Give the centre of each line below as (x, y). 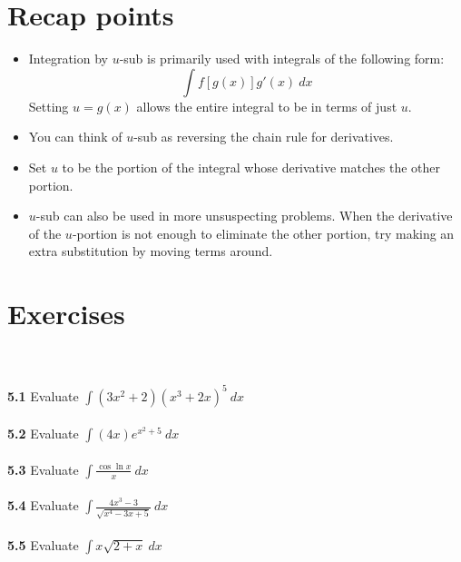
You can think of (75, 137)
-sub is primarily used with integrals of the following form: (282, 59)
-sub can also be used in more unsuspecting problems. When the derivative (244, 216)
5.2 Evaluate (43, 434)
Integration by (68, 59)
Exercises (66, 314)
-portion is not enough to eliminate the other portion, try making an (263, 233)
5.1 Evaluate (43, 395)
